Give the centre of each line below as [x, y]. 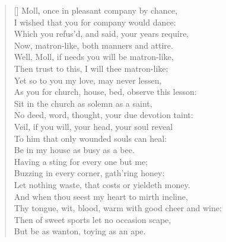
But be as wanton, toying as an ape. [80, 231]
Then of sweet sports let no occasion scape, [93, 219]
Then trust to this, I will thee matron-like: [91, 68]
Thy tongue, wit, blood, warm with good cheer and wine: [118, 208]
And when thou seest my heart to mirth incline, [101, 196]
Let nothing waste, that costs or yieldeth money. [102, 184]
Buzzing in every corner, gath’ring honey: [89, 173]
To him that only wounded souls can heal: [90, 138]
